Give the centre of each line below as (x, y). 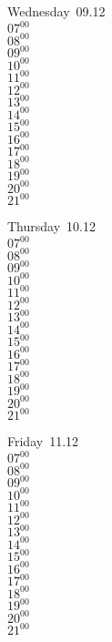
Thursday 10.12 (51, 226)
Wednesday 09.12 (56, 11)
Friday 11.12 (43, 441)
